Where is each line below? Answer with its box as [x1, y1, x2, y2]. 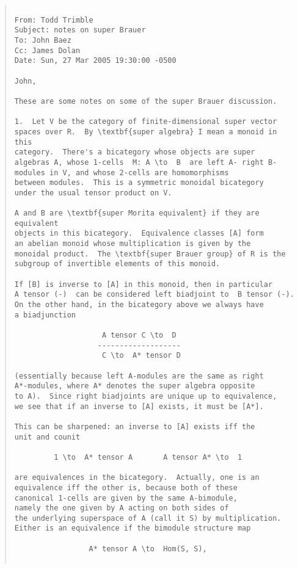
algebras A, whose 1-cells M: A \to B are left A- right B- [14, 158, 277, 167]
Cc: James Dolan [14, 46, 81, 55]
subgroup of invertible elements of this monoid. [14, 259, 220, 269]
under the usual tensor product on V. [14, 188, 172, 197]
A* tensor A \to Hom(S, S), [89, 544, 207, 553]
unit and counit [14, 432, 81, 441]
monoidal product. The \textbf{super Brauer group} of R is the [14, 249, 286, 258]
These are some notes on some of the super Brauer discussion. [14, 96, 277, 106]
